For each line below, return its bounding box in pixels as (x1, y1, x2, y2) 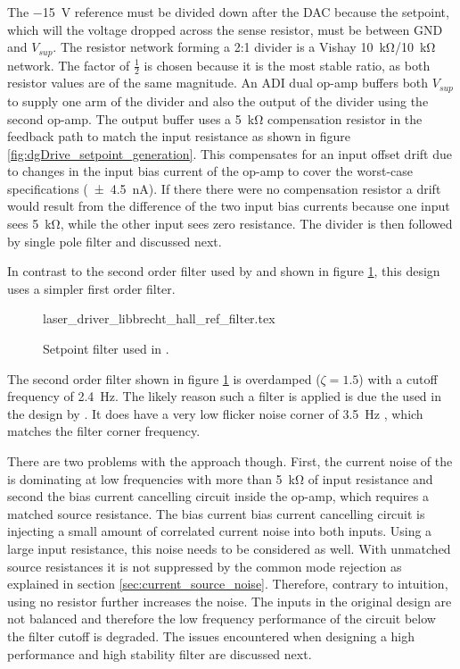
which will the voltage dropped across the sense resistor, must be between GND (7, 20, 443, 38)
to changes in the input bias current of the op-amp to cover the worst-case (7, 162, 414, 180)
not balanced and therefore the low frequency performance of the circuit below (7, 609, 436, 628)
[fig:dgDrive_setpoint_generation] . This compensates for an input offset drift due (7, 144, 452, 163)
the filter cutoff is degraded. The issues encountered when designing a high (7, 626, 415, 645)
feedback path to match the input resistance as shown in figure (7, 127, 350, 146)
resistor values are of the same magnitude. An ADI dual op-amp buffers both (7, 73, 429, 92)
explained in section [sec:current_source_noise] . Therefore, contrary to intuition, (7, 574, 448, 593)
